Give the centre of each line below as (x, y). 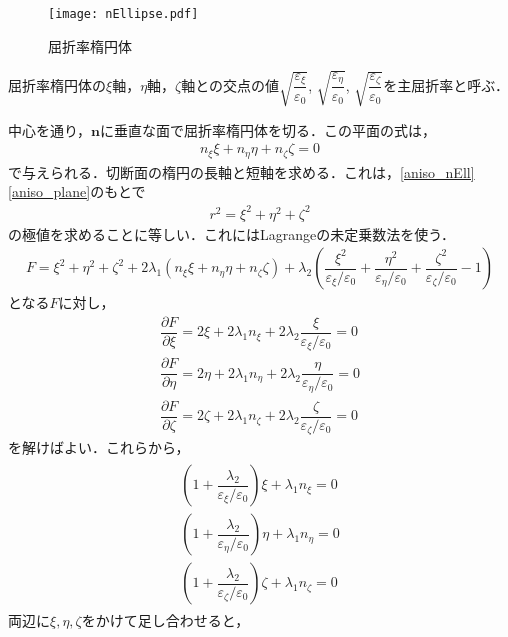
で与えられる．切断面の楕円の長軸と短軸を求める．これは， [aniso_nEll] (241, 171)
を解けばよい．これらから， (99, 447)
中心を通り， (50, 129)
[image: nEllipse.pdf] (123, 14)
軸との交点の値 (230, 84)
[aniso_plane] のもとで (77, 191)
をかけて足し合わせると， (165, 620)
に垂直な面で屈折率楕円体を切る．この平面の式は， (267, 129)
